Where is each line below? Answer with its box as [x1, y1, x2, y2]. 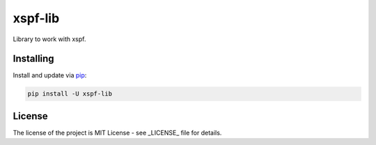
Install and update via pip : [13, 71, 87, 79]
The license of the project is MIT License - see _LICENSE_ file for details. [13, 128, 222, 137]
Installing [13, 53, 55, 65]
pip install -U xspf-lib [27, 90, 113, 98]
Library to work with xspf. [13, 35, 86, 43]
